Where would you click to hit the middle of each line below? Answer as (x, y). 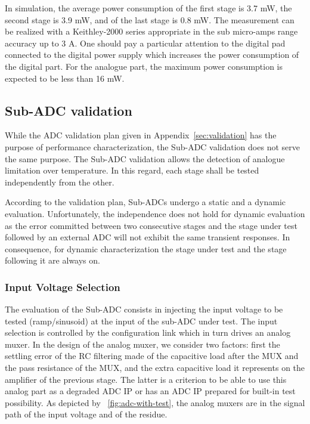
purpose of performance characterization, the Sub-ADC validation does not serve (152, 146)
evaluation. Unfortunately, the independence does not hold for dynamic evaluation (155, 213)
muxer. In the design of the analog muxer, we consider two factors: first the (142, 344)
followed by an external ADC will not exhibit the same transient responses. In (148, 237)
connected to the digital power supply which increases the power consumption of (152, 55)
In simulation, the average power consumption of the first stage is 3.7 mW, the (148, 8)
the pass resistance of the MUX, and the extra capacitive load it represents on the (155, 368)
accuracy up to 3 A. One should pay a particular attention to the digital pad (145, 43)
